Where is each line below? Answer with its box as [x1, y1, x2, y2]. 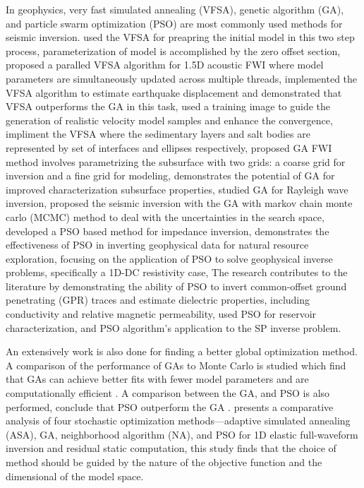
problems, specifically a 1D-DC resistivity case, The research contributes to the [6, 265, 348, 280]
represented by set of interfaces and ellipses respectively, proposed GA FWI [6, 140, 332, 155]
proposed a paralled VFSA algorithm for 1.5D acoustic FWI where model [6, 57, 324, 72]
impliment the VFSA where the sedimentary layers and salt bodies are [6, 126, 310, 141]
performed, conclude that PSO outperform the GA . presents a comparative [6, 399, 334, 414]
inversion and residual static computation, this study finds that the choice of [6, 441, 336, 456]
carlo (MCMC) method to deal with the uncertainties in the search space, [6, 209, 324, 224]
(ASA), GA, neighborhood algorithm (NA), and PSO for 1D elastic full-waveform [6, 427, 358, 441]
